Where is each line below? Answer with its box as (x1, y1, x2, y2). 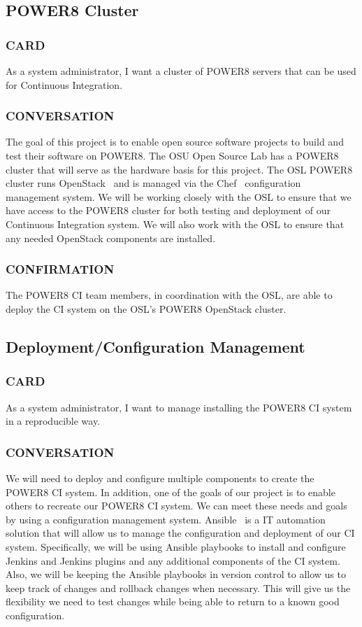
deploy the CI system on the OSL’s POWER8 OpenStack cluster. (6, 301, 287, 316)
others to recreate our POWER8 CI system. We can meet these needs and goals (6, 498, 347, 513)
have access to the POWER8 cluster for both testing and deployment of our (6, 203, 331, 218)
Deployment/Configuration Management (6, 335, 305, 357)
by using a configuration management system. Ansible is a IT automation (6, 512, 326, 526)
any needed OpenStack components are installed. (6, 230, 216, 245)
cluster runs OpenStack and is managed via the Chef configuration (6, 176, 301, 190)
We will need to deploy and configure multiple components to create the (6, 470, 314, 485)
